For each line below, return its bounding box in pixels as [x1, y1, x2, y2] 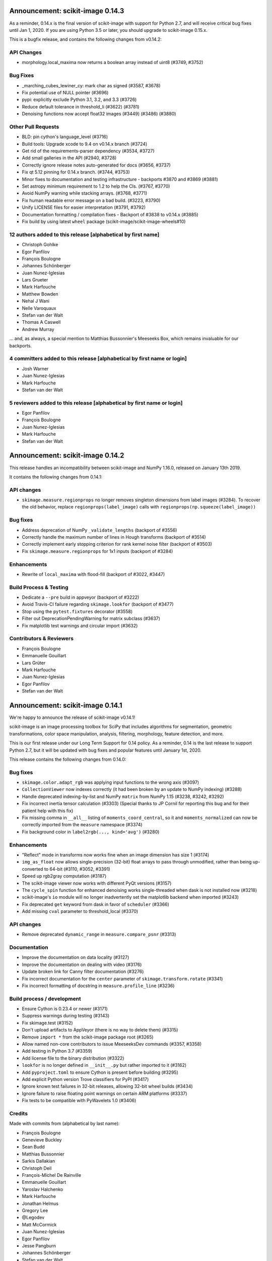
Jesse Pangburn [22, 1242, 56, 1248]
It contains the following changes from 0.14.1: [9, 474, 103, 480]
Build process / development [9, 995, 82, 1002]
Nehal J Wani [22, 298, 50, 304]
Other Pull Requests [9, 123, 59, 130]
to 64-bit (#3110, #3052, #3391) [44, 866, 110, 872]
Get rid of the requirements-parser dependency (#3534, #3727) [22, 148, 155, 154]
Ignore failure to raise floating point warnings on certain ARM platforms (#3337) [22, 1090, 187, 1097]
